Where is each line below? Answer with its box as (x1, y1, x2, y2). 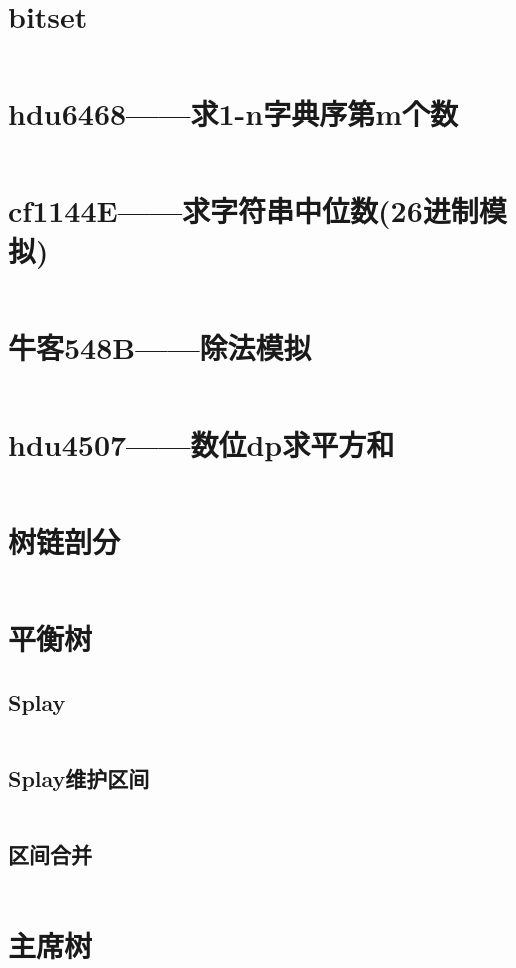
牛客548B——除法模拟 (8, 326, 312, 367)
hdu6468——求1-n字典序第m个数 (8, 93, 459, 134)
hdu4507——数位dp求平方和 (8, 423, 395, 464)
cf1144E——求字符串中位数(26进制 (8, 190, 479, 231)
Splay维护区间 (8, 762, 150, 793)
